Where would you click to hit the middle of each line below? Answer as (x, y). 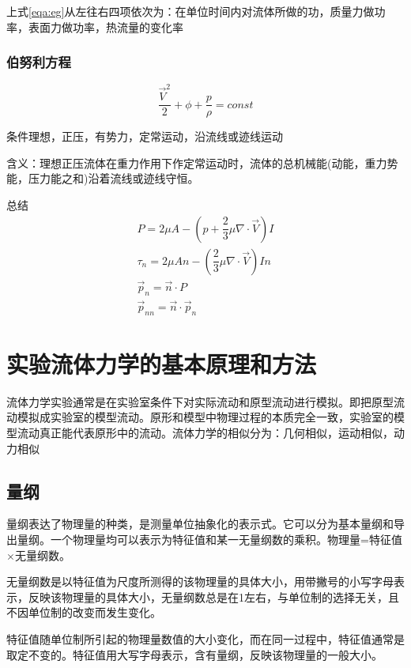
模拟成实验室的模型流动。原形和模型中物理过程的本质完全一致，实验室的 (205, 417)
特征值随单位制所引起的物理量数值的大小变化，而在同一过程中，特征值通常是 (205, 638)
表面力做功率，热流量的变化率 (106, 26)
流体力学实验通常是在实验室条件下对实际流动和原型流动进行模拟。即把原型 (200, 401)
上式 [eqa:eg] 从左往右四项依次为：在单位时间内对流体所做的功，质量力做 (190, 11)
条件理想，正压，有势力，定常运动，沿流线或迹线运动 (145, 136)
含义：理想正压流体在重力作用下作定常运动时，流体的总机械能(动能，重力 (197, 162)
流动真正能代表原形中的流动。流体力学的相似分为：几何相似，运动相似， (205, 433)
